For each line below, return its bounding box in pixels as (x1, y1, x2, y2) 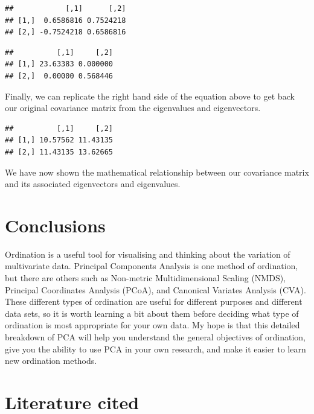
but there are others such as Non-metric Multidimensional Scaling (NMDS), (5, 272, 286, 284)
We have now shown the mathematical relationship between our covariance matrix (5, 165, 309, 178)
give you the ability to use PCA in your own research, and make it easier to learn (5, 342, 306, 355)
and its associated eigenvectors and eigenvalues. (5, 177, 181, 190)
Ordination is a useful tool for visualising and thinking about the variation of (5, 247, 290, 260)
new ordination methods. (5, 354, 97, 367)
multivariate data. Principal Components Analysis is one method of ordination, (5, 260, 298, 272)
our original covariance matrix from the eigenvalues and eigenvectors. (5, 101, 261, 114)
